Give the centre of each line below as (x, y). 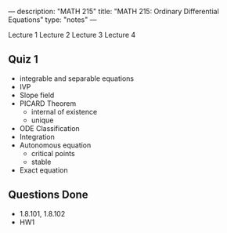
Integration (37, 137)
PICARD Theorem (48, 103)
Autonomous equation (55, 145)
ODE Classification (49, 128)
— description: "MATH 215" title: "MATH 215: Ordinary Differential (113, 11)
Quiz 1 (23, 59)
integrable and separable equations (77, 78)
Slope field (37, 95)
